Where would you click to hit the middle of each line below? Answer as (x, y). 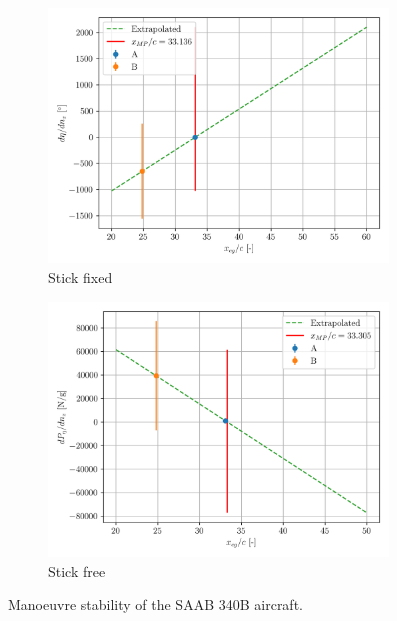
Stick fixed (80, 277)
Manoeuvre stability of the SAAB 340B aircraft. (155, 604)
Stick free (77, 570)
